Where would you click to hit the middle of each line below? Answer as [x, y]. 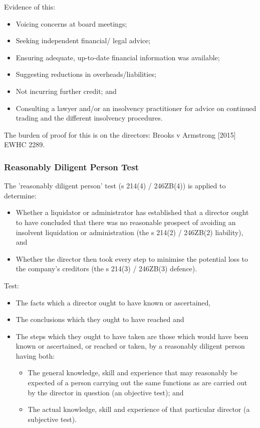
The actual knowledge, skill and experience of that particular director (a [139, 409]
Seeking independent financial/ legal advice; [83, 40]
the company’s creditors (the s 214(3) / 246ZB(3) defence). [106, 269]
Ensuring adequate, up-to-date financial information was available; [118, 57]
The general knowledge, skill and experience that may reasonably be [133, 372]
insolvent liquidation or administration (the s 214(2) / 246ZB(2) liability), [129, 232]
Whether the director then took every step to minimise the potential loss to [132, 258]
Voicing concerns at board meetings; [71, 23]
